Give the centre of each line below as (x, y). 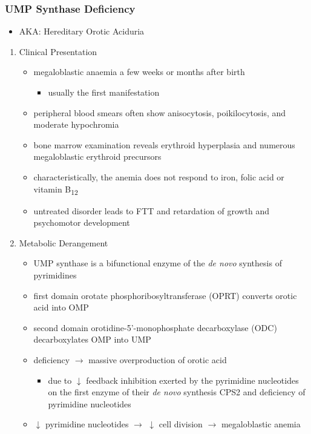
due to (60, 380)
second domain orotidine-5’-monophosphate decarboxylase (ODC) (155, 327)
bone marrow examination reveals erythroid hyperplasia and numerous (164, 144)
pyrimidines (55, 275)
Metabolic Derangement (64, 242)
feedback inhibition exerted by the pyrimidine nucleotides (192, 380)
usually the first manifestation (104, 92)
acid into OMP (61, 307)
